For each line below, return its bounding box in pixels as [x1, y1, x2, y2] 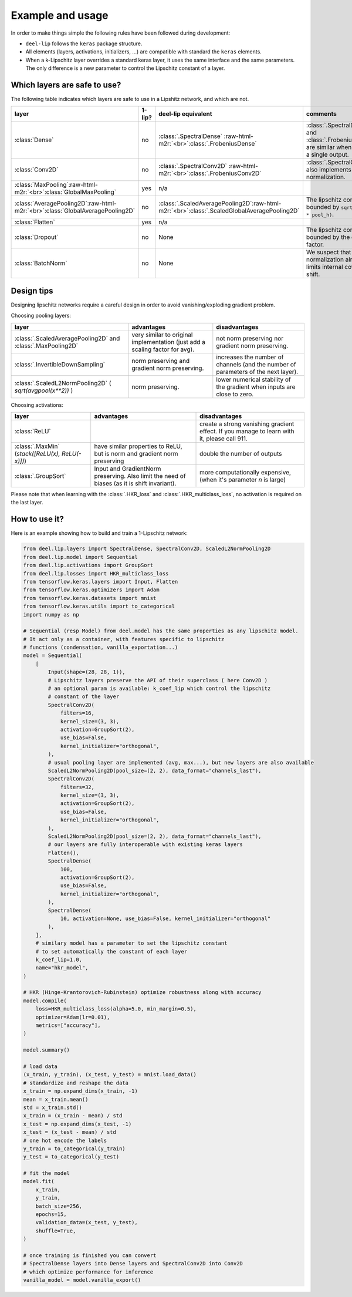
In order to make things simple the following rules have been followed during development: [11, 29, 231, 36]
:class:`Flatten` [14, 218, 55, 226]
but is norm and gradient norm [94, 450, 178, 458]
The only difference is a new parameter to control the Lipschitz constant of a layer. [25, 65, 225, 72]
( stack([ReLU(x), [14, 450, 60, 458]
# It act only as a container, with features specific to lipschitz [23, 636, 225, 642]
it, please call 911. [199, 434, 248, 443]
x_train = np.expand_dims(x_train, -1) [23, 1088, 138, 1094]
